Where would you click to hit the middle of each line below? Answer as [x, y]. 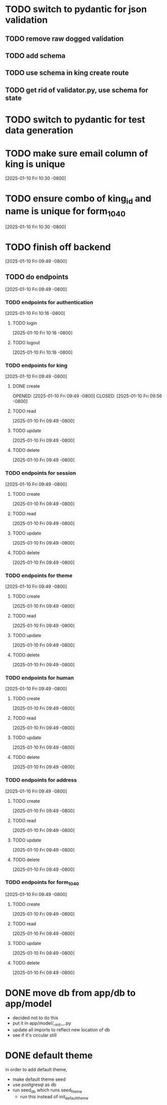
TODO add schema [35, 56]
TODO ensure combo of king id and [78, 199]
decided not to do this [35, 1018]
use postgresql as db [34, 1084]
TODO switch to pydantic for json [76, 9]
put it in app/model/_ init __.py [42, 1024]
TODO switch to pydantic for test [75, 119]
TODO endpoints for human [40, 677]
